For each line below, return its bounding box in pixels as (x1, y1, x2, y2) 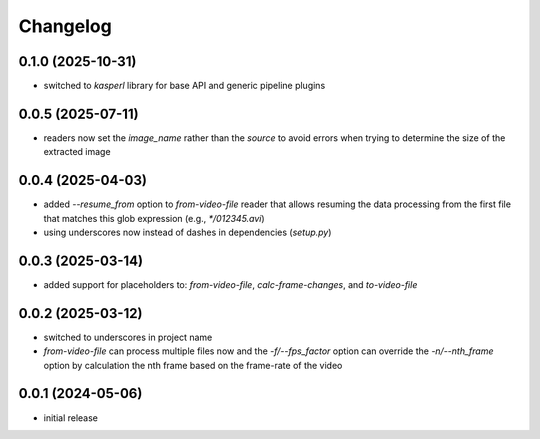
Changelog (18, 15, 112, 37)
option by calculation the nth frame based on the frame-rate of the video (43, 359, 343, 371)
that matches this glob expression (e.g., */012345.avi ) (43, 212, 265, 224)
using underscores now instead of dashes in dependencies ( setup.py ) (43, 226, 332, 239)
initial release (43, 411, 99, 424)
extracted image (43, 146, 111, 158)
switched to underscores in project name (43, 331, 213, 343)
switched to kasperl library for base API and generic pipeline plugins (43, 80, 326, 92)
